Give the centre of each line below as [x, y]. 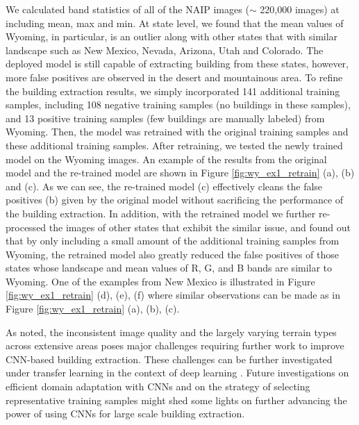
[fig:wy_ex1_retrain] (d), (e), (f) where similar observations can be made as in [173, 295]
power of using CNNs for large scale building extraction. [125, 414]
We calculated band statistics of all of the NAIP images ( [127, 9]
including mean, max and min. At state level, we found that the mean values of [175, 23]
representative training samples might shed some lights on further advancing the [176, 400]
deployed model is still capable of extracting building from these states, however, [177, 64]
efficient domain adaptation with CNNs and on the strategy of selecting [158, 386]
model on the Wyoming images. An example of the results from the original [166, 159]
